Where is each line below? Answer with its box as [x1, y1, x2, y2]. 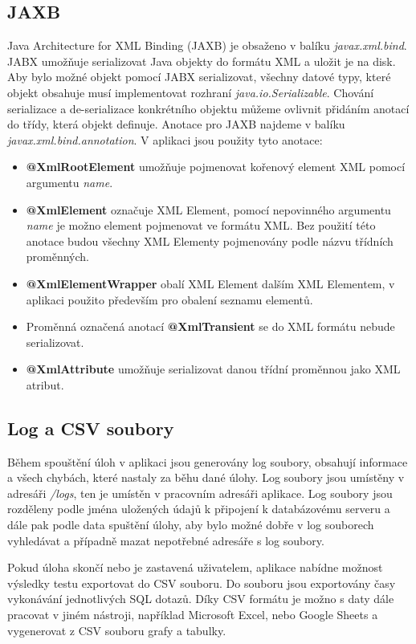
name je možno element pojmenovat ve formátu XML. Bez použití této [26, 217, 376, 234]
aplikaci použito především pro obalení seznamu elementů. [26, 291, 313, 308]
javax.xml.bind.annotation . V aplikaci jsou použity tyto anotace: [7, 131, 323, 148]
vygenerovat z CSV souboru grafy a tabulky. [7, 622, 226, 638]
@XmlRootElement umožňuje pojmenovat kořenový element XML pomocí [26, 158, 406, 175]
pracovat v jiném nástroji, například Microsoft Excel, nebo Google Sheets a [7, 606, 378, 623]
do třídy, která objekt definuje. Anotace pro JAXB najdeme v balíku [7, 116, 345, 132]
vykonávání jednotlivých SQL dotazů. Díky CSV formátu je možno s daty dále [7, 590, 394, 607]
